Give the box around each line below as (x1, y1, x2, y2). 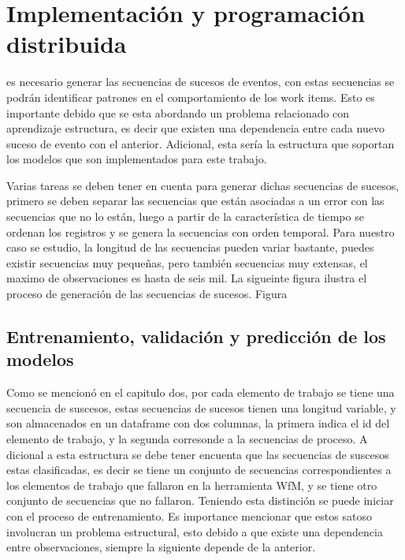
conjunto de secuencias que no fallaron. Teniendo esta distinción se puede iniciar (6, 492, 394, 509)
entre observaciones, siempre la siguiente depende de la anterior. (6, 539, 316, 555)
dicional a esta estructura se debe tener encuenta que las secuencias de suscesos (6, 446, 389, 462)
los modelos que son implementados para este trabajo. (6, 151, 267, 167)
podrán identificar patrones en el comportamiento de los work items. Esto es (6, 88, 375, 105)
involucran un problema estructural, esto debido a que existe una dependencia (6, 523, 383, 539)
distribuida (6, 28, 127, 60)
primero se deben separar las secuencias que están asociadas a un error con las (6, 192, 385, 209)
